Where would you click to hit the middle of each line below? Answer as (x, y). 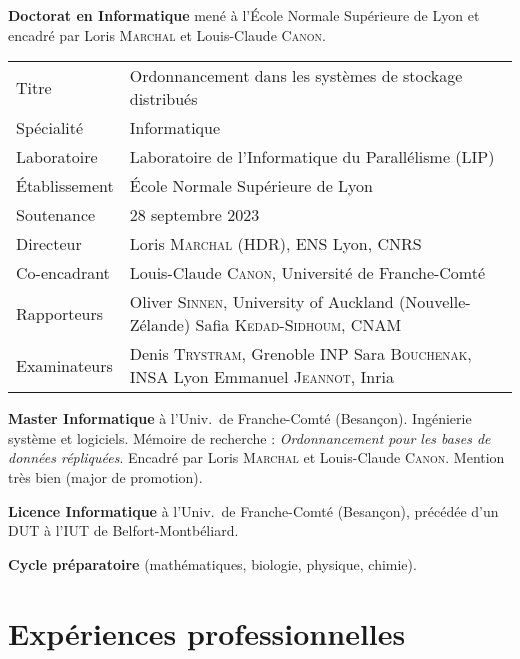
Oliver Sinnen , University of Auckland (261, 302)
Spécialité (50, 128)
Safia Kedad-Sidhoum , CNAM (298, 325)
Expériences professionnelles (207, 632)
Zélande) (160, 325)
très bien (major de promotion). (105, 476)
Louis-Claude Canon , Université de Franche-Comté (307, 273)
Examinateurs (64, 365)
